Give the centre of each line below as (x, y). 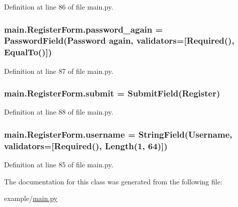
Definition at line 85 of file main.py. (59, 165)
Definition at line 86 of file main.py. (59, 7)
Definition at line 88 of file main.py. (59, 112)
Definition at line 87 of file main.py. (59, 71)
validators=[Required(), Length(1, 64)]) (86, 145)
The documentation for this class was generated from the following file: (113, 181)
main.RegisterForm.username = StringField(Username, (118, 134)
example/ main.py (31, 198)
